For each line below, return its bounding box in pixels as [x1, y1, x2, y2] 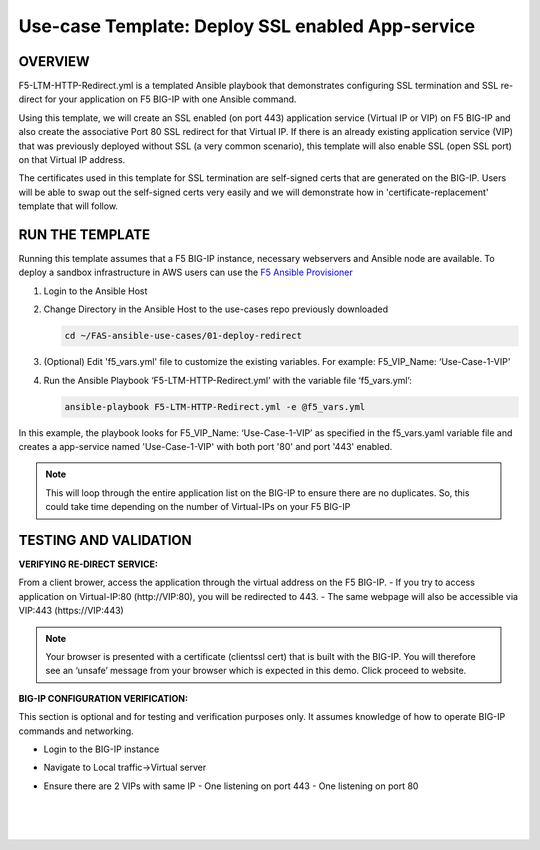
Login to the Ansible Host [43, 285, 148, 297]
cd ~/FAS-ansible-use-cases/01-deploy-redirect [64, 330, 302, 342]
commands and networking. [18, 725, 134, 737]
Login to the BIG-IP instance [43, 743, 160, 755]
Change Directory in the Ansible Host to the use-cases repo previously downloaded [43, 303, 389, 315]
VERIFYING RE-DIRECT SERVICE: [18, 558, 159, 570]
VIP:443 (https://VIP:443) [18, 605, 124, 617]
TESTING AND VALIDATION [18, 531, 192, 549]
